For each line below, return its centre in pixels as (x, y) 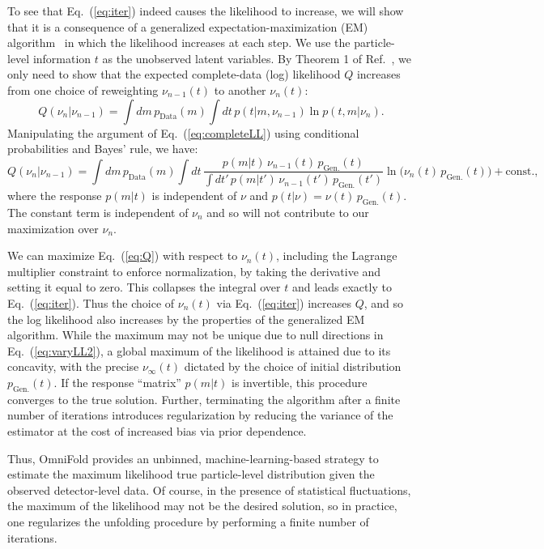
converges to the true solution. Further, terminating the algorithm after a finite (204, 399)
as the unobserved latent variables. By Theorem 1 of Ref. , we (257, 58)
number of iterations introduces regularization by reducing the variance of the (200, 415)
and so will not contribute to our (288, 213)
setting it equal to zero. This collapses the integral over (144, 287)
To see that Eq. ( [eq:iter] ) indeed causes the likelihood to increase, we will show (206, 11)
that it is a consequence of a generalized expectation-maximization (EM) (188, 26)
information (62, 58)
